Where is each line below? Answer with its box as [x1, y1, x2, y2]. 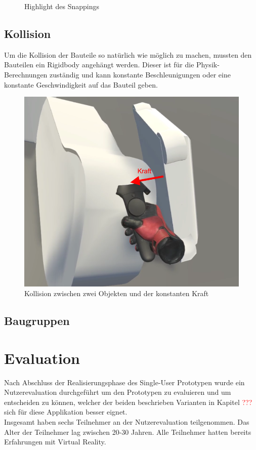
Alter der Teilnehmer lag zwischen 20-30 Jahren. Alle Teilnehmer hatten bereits [4, 426, 251, 437]
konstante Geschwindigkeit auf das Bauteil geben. [4, 79, 158, 90]
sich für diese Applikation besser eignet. [4, 406, 127, 417]
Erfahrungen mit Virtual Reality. [4, 436, 106, 447]
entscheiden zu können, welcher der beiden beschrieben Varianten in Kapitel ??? [4, 396, 252, 407]
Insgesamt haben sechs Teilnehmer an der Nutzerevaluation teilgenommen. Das [4, 416, 249, 427]
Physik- [196, 59, 220, 70]
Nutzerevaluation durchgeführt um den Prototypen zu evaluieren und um [4, 387, 231, 397]
